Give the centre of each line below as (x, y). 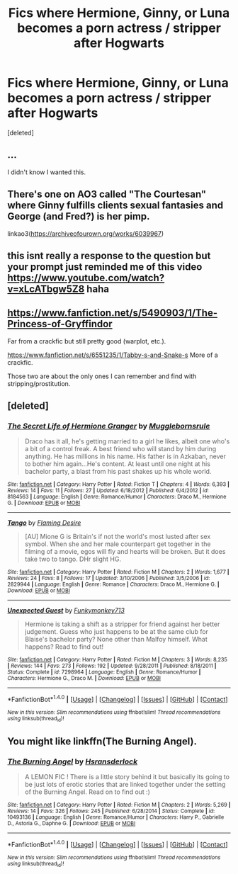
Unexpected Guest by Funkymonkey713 (66, 611)
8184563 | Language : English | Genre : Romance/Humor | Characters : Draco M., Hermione (117, 497)
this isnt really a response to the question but (109, 255)
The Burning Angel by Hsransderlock (73, 761)
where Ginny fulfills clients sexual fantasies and (115, 206)
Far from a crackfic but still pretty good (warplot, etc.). (87, 341)
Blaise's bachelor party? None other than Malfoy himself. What (116, 640)
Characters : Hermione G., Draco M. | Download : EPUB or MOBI (84, 679)
